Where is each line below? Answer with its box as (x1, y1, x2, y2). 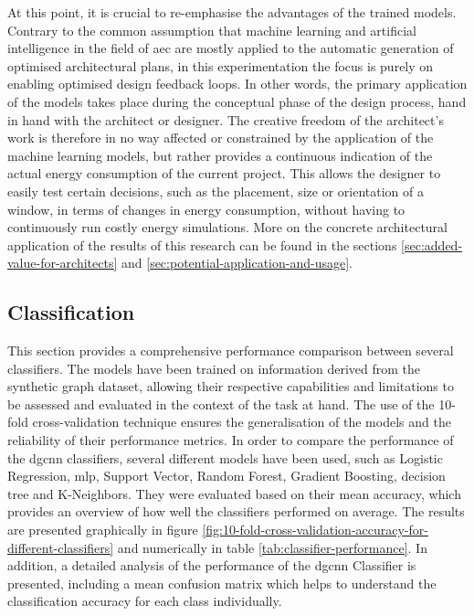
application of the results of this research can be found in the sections (7, 235, 397, 254)
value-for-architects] (7, 253, 118, 272)
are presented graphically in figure (7, 520, 198, 539)
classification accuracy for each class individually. (7, 591, 282, 611)
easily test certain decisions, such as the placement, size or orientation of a (7, 181, 424, 200)
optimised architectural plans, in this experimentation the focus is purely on (7, 56, 434, 75)
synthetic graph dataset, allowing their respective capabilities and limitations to (7, 377, 454, 396)
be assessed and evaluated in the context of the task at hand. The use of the (7, 394, 435, 413)
